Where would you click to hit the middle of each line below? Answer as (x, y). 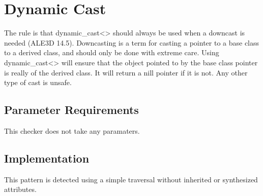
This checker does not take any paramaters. (72, 130)
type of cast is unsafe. (38, 82)
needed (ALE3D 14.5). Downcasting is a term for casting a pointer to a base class (132, 42)
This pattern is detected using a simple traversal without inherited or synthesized (131, 179)
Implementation (47, 158)
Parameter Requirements (71, 110)
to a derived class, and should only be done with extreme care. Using (112, 52)
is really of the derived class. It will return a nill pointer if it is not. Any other (126, 72)
